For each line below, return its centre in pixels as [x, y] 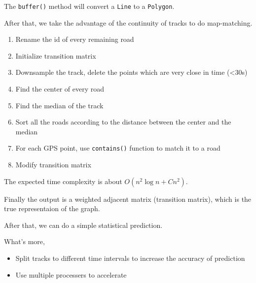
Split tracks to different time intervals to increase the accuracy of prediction [130, 258]
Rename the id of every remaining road [75, 39]
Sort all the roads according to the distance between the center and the [123, 122]
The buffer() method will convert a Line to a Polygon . [89, 6]
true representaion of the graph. [52, 208]
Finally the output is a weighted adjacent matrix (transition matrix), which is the [128, 199]
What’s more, [24, 241]
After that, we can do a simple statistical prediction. [83, 225]
